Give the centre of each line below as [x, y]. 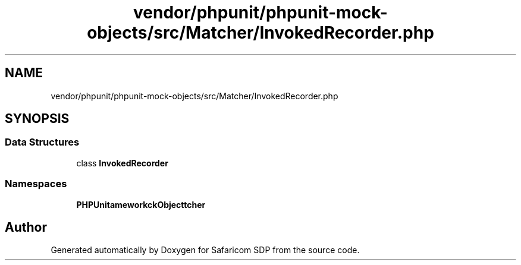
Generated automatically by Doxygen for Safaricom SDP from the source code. [205, 250]
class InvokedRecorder [122, 163]
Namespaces [36, 184]
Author [26, 227]
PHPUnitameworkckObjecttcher [141, 204]
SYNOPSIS [37, 119]
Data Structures [42, 142]
